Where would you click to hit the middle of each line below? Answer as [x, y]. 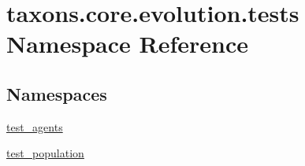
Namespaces [57, 93]
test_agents [35, 126]
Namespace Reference [127, 44]
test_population [45, 153]
